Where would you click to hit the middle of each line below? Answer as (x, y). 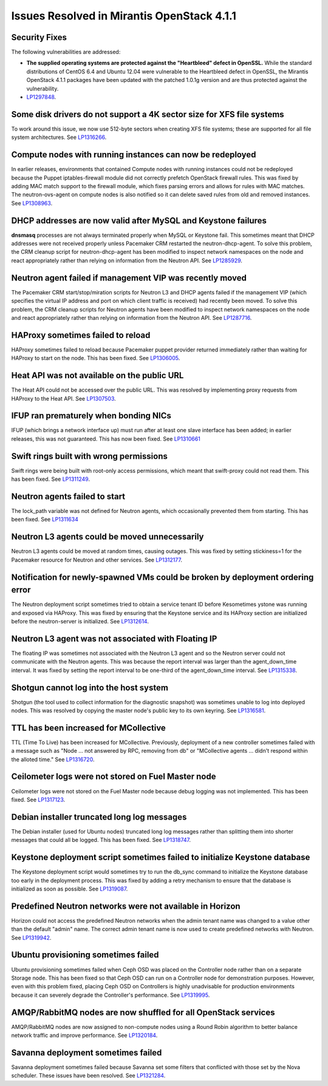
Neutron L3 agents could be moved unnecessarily (108, 537)
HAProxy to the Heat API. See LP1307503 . (64, 398)
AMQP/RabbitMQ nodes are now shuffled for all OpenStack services (143, 1012)
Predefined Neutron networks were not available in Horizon (126, 906)
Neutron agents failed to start (68, 496)
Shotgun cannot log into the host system (90, 687)
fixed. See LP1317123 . (38, 799)
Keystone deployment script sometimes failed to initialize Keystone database (161, 857)
